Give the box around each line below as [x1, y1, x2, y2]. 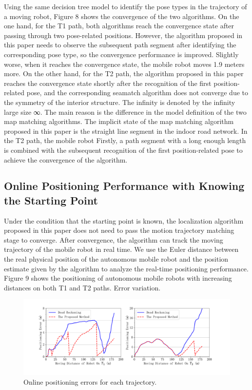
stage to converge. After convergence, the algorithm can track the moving [4, 234, 223, 245]
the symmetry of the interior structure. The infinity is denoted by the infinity [4, 97, 235, 107]
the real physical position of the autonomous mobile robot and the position [4, 254, 229, 264]
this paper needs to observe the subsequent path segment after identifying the [4, 40, 236, 50]
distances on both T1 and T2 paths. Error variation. [4, 282, 161, 292]
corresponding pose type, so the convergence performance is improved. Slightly [4, 49, 239, 59]
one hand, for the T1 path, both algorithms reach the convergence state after [4, 21, 234, 31]
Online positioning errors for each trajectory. [23, 376, 157, 387]
